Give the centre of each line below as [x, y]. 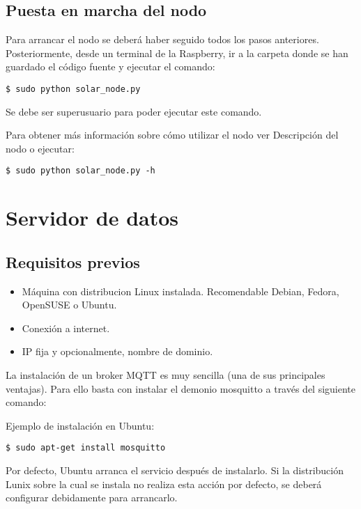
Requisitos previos [73, 261]
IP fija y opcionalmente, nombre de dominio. [117, 351]
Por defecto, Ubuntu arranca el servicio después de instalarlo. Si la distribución [175, 470]
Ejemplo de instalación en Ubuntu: [80, 425]
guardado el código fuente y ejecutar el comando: [110, 66]
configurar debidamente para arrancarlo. [92, 498]
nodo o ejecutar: [40, 148]
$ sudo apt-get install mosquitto [86, 448]
